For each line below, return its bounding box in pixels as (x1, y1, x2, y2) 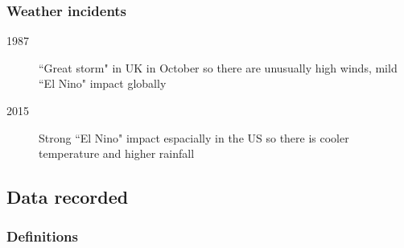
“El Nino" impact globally (39, 75, 167, 92)
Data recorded (6, 184, 129, 209)
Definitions (6, 226, 78, 246)
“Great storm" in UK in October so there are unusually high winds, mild (39, 59, 398, 76)
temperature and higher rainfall (39, 145, 195, 162)
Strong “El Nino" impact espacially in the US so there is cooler (39, 129, 349, 146)
